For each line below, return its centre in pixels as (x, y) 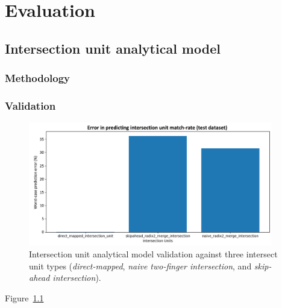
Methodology (38, 78)
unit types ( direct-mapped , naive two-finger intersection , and (140, 266)
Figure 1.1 (24, 297)
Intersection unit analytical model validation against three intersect (153, 253)
